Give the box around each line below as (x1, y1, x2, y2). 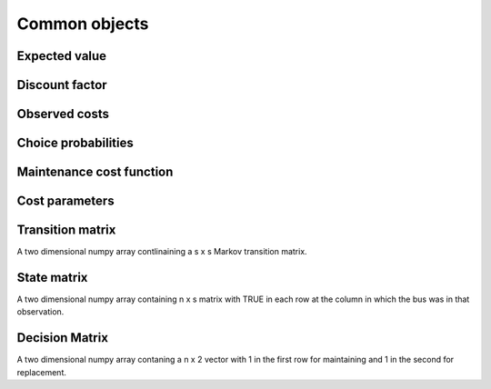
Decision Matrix (16, 330, 109, 345)
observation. (16, 306, 65, 317)
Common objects (16, 14, 149, 34)
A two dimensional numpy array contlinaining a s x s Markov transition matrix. (16, 246, 308, 257)
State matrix (16, 269, 88, 285)
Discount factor (16, 77, 108, 93)
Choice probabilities (16, 135, 134, 151)
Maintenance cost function (16, 165, 174, 180)
